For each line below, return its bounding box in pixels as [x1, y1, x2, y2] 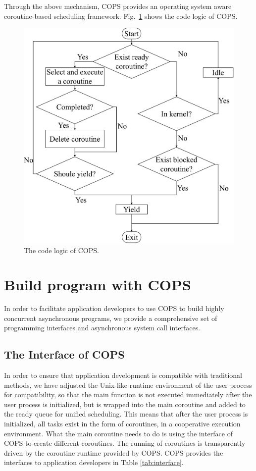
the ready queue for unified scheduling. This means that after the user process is [4, 409, 248, 419]
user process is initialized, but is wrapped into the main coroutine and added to [4, 399, 246, 409]
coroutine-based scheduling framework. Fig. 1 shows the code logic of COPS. [4, 10, 238, 21]
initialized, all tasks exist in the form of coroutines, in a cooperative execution [4, 418, 241, 428]
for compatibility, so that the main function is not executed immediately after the [4, 389, 252, 400]
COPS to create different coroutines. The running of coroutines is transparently [4, 438, 246, 448]
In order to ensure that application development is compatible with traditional [4, 369, 243, 380]
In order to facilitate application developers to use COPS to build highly [4, 303, 224, 313]
